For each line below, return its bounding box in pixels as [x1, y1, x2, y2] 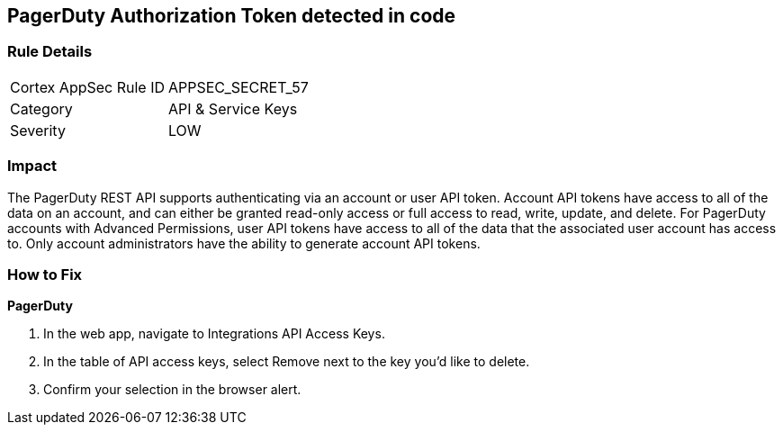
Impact [7, 157, 58, 175]
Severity [10, 121, 66, 139]
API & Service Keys [168, 99, 298, 118]
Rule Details [7, 42, 93, 61]
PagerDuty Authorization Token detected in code [7, 4, 456, 27]
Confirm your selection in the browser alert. [43, 382, 301, 398]
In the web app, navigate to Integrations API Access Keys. [43, 326, 385, 342]
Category [10, 99, 73, 118]
